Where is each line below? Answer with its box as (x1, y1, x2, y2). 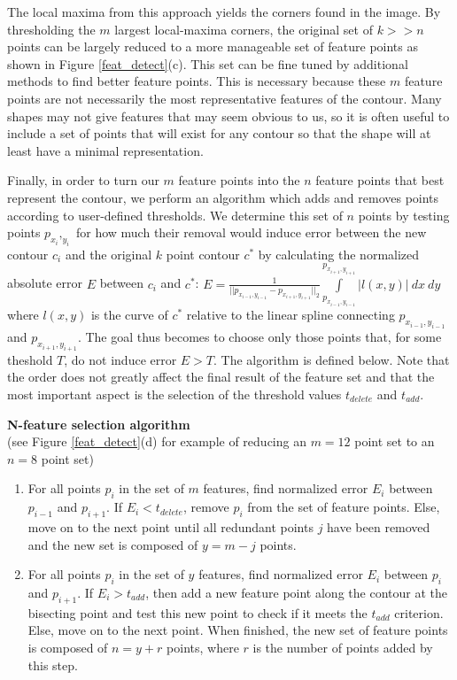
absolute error (7, 274, 82, 292)
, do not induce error (64, 350, 177, 368)
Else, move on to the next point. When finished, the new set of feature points (27, 621, 448, 639)
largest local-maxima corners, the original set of (114, 19, 373, 38)
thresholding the (7, 19, 96, 38)
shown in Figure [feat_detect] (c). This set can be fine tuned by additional (7, 54, 408, 73)
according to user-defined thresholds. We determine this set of (7, 205, 343, 224)
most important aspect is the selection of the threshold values (7, 385, 342, 404)
